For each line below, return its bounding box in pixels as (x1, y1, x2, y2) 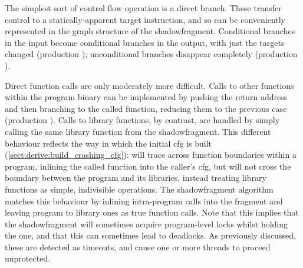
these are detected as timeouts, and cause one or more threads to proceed (5, 240, 271, 253)
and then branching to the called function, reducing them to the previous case (5, 102, 287, 114)
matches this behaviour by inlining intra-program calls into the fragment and (5, 194, 283, 207)
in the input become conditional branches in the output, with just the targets (5, 36, 285, 48)
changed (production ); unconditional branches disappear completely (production (5, 48, 298, 60)
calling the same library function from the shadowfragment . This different (5, 125, 271, 137)
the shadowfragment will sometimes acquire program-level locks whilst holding (5, 217, 288, 230)
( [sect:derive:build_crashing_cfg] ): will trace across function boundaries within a (5, 148, 297, 161)
